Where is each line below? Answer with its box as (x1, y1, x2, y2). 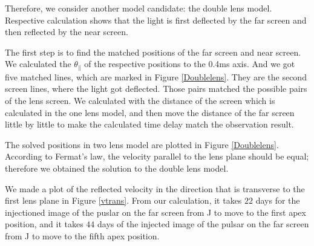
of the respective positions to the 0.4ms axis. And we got (84, 57, 295, 70)
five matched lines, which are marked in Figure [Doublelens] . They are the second (5, 70, 307, 83)
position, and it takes (5, 218, 83, 230)
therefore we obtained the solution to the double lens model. (5, 161, 229, 174)
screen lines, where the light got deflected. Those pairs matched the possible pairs (5, 82, 307, 95)
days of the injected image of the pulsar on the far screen (97, 218, 309, 230)
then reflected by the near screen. (5, 25, 128, 38)
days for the (255, 194, 300, 207)
